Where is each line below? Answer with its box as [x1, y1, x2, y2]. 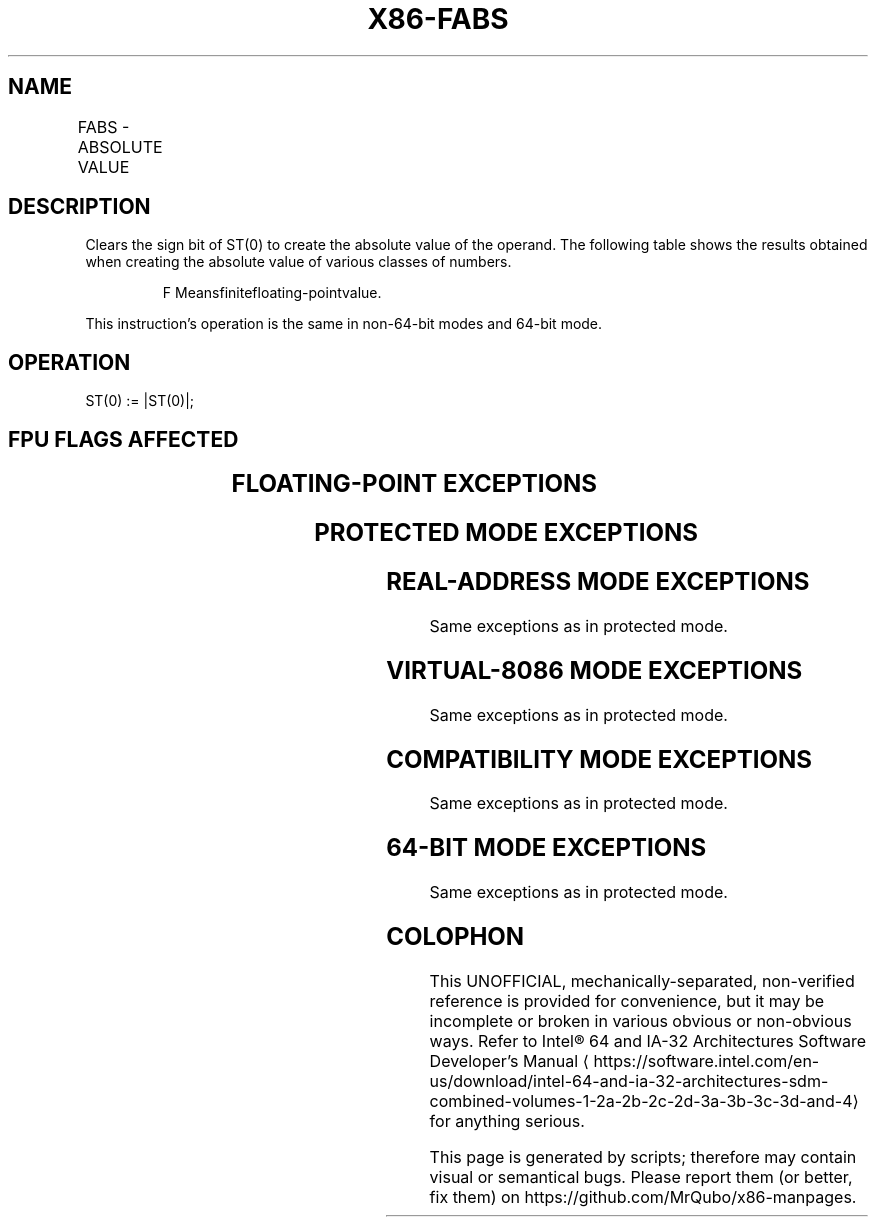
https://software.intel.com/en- [593, 1051, 820, 1072]
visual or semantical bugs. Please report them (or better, [429, 1167, 853, 1188]
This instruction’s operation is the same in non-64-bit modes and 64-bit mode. [85, 315, 603, 333]
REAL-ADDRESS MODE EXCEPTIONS [386, 566, 810, 596]
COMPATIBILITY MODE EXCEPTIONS [386, 744, 812, 774]
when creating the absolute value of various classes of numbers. [85, 253, 512, 271]
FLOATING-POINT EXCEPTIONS [231, 469, 598, 499]
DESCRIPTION [8, 194, 151, 220]
